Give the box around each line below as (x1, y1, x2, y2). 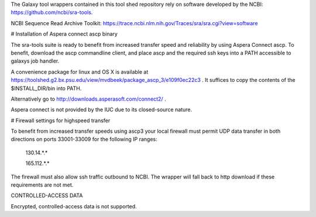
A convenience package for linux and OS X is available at (11, 68, 149, 75)
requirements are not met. (11, 181, 74, 188)
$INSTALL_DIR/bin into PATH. (11, 85, 82, 92)
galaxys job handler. (11, 57, 60, 64)
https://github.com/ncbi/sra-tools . (11, 9, 93, 16)
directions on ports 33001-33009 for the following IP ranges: (11, 136, 157, 143)
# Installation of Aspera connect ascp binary (11, 30, 118, 37)
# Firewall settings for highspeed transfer (11, 117, 111, 124)
